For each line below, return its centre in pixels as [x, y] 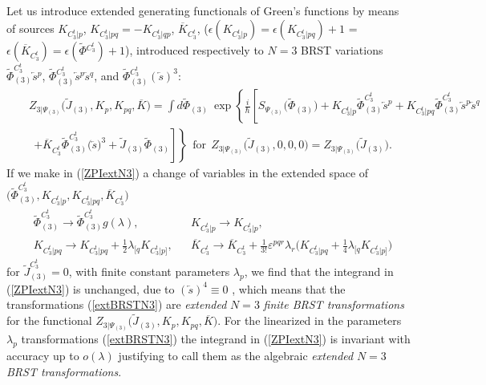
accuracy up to [43, 356]
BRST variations [342, 49]
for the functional [49, 320]
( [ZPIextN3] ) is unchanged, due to [91, 288]
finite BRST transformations [334, 304]
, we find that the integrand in [319, 272]
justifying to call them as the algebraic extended [236, 356]
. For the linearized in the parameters [310, 320]
